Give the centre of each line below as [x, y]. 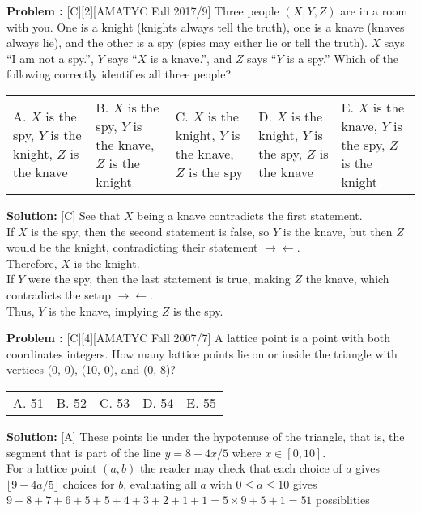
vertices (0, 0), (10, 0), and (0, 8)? [91, 369]
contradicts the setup [59, 294]
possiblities [343, 500]
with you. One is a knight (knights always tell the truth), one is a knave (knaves [206, 26]
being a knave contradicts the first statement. [250, 215]
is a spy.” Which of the [343, 58]
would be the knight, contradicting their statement [132, 247]
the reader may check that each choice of [241, 468]
